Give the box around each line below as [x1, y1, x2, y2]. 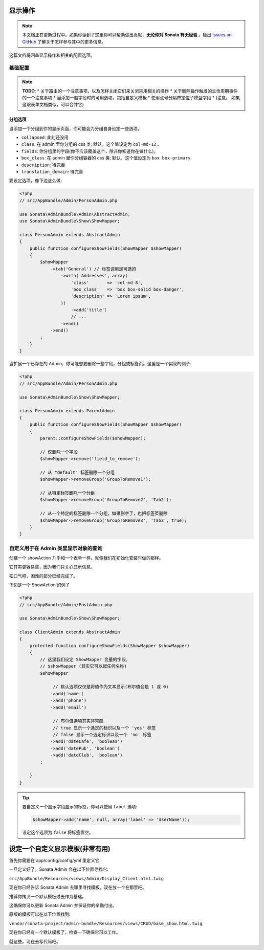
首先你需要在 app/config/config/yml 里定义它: [9, 858, 101, 863]
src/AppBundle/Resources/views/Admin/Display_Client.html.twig [9, 876, 164, 881]
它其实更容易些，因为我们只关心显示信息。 [9, 564, 95, 570]
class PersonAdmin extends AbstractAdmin [19, 232, 120, 237]
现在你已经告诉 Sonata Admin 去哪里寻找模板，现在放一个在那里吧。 [9, 884, 147, 890]
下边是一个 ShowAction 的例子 [9, 582, 70, 588]
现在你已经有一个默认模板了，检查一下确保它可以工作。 [9, 929, 121, 935]
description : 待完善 [21, 162, 66, 168]
